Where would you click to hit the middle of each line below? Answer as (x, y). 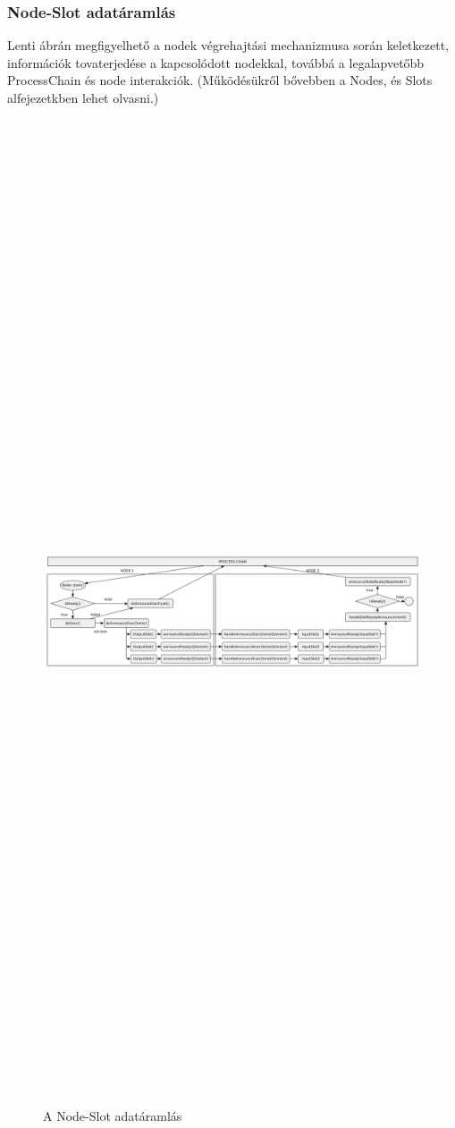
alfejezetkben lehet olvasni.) (83, 98)
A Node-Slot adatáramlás (113, 1116)
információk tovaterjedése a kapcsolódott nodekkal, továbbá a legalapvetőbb (216, 62)
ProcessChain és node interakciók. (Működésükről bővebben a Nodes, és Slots (220, 80)
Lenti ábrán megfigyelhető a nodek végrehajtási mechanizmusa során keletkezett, (228, 45)
